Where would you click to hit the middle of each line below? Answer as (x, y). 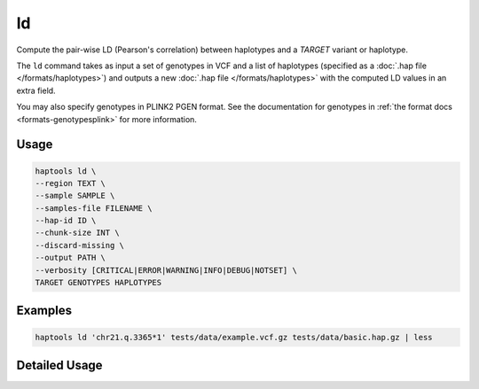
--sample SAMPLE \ (75, 196)
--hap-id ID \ (66, 221)
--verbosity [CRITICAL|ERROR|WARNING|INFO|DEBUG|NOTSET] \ (166, 270)
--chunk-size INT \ (77, 233)
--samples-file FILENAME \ (94, 208)
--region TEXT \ (71, 183)
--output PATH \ (71, 258)
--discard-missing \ (79, 245)
